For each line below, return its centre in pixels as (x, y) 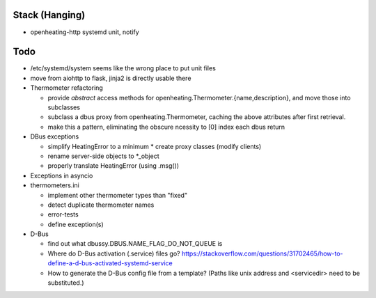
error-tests (63, 214)
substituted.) (66, 283)
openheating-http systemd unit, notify (85, 32)
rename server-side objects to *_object (103, 156)
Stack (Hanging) (49, 15)
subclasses (64, 107)
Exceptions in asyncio (62, 175)
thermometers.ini (55, 185)
